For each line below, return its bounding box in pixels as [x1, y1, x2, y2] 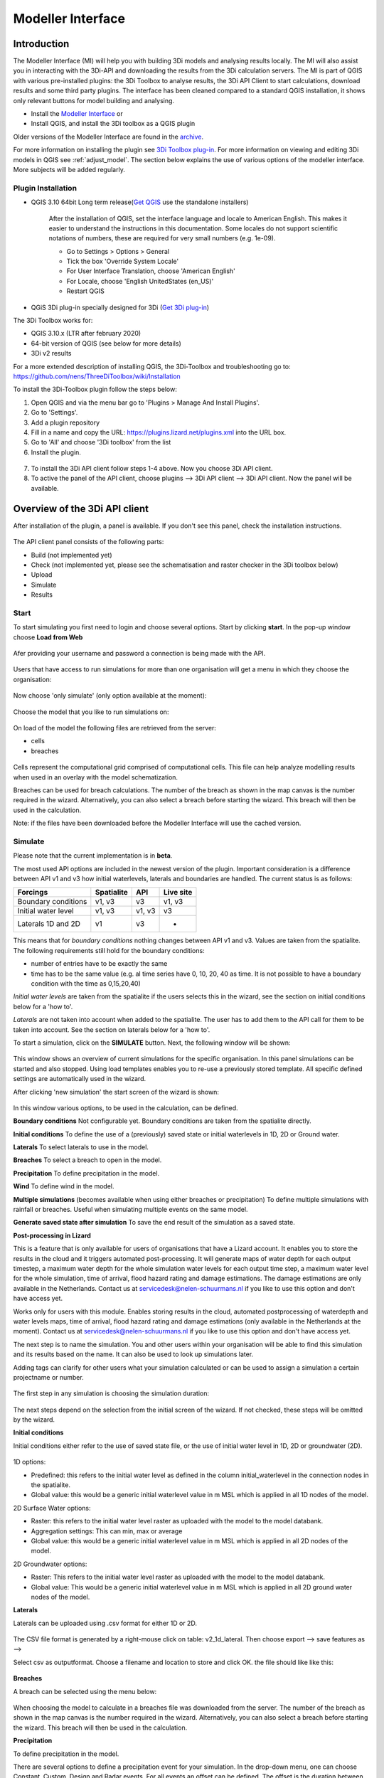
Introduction [13, 38, 70, 50]
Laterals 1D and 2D [17, 919, 81, 929]
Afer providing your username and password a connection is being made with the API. [13, 649, 266, 658]
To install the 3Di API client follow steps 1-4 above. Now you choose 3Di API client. [31, 464, 273, 473]
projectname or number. [13, 1373, 85, 1381]
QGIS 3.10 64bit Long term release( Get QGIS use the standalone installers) [31, 198, 249, 206]
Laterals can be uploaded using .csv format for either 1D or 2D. [13, 1619, 197, 1627]
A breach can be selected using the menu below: [13, 1687, 157, 1696]
